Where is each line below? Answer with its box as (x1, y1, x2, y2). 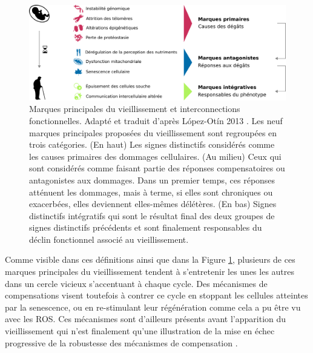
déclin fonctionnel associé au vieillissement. (29, 233, 189, 245)
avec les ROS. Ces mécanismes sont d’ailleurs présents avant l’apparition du (5, 312, 286, 325)
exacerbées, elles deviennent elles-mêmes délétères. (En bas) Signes (29, 197, 277, 210)
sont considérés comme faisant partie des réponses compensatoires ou (29, 162, 285, 174)
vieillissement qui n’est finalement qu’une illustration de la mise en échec (5, 325, 275, 337)
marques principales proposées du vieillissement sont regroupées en (29, 126, 277, 139)
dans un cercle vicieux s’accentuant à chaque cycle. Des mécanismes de (5, 277, 268, 289)
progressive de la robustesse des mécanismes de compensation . (5, 336, 238, 349)
